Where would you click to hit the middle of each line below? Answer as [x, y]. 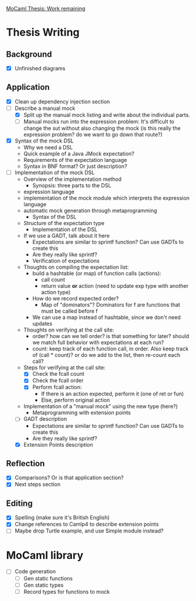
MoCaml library [45, 555]
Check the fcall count [58, 374]
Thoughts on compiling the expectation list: [76, 267]
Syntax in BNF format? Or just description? [75, 166]
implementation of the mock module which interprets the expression [107, 198]
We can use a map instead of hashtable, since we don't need [107, 317]
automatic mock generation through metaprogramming [90, 211]
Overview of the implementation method [73, 179]
